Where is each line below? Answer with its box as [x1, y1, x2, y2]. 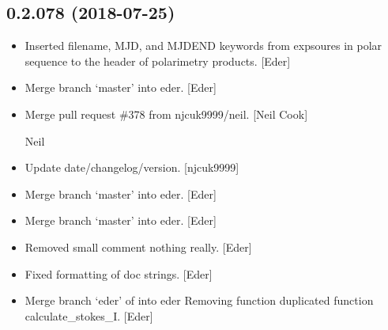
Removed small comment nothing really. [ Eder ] [24, 238, 252, 255]
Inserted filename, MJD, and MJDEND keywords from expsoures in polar [24, 37, 382, 54]
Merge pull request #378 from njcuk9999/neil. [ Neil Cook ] [24, 105, 308, 122]
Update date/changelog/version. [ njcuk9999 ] [24, 159, 239, 176]
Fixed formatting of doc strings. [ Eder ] [24, 265, 213, 282]
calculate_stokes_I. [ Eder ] [24, 307, 153, 324]
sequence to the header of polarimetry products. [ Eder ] [24, 52, 291, 69]
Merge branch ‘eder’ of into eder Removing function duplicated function [24, 292, 374, 309]
